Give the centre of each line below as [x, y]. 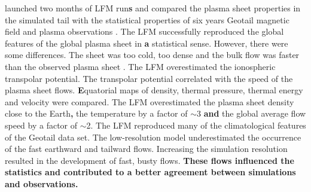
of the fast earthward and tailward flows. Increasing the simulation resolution [146, 149]
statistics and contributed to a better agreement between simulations [150, 172]
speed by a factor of [41, 125]
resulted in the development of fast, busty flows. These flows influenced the [150, 160]
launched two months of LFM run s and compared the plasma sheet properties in [153, 8]
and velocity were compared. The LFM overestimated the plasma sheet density [150, 101]
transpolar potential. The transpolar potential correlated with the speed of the [149, 78]
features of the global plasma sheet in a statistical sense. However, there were [147, 43]
